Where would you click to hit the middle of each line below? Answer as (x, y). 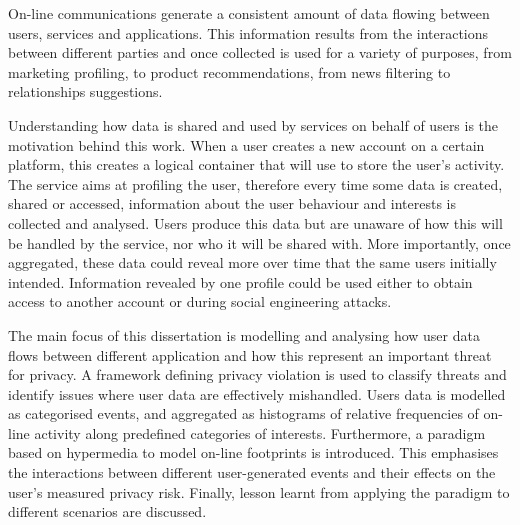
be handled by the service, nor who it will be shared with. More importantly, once (259, 242)
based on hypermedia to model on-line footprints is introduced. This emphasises (253, 452)
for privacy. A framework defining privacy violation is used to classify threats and (257, 374)
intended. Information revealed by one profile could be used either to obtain (240, 281)
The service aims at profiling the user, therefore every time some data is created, (255, 183)
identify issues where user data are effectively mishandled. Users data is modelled (257, 393)
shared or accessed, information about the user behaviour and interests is (232, 203)
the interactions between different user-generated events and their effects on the (252, 472)
